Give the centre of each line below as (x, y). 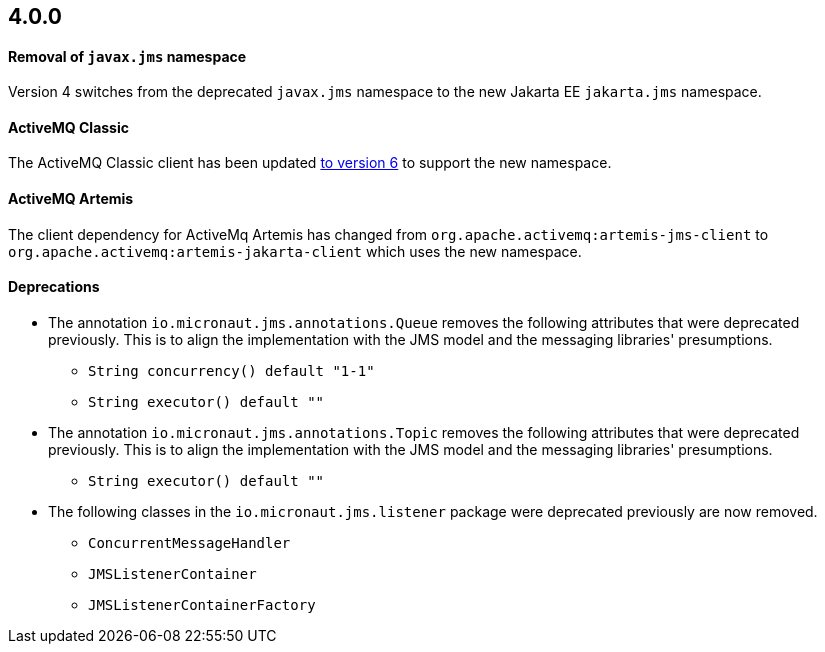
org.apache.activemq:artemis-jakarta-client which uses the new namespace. (295, 251)
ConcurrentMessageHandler (189, 542)
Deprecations (54, 287)
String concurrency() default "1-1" (231, 370)
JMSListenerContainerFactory (202, 604)
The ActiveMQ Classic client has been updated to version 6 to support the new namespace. (310, 163)
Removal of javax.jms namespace (127, 56)
